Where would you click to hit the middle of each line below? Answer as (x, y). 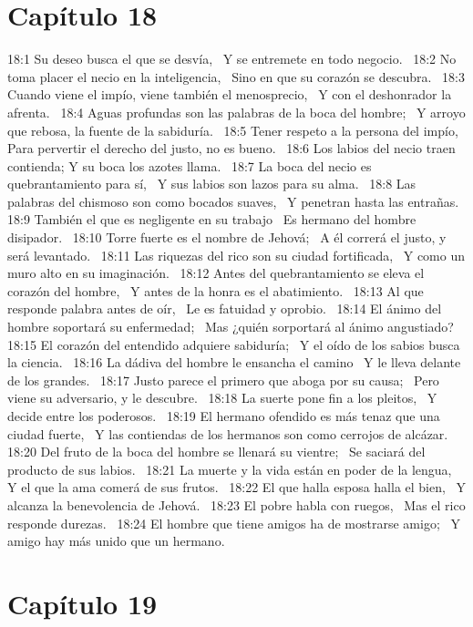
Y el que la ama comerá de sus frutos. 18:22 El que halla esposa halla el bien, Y (237, 487)
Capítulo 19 (82, 603)
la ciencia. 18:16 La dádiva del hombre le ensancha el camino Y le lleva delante (234, 362)
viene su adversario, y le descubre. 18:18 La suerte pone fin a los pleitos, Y (222, 398)
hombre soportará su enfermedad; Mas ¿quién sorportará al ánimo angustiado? (231, 327)
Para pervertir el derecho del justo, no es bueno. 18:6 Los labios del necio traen (231, 148)
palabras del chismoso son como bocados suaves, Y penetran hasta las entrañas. (233, 201)
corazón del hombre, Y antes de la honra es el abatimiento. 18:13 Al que (216, 290)
